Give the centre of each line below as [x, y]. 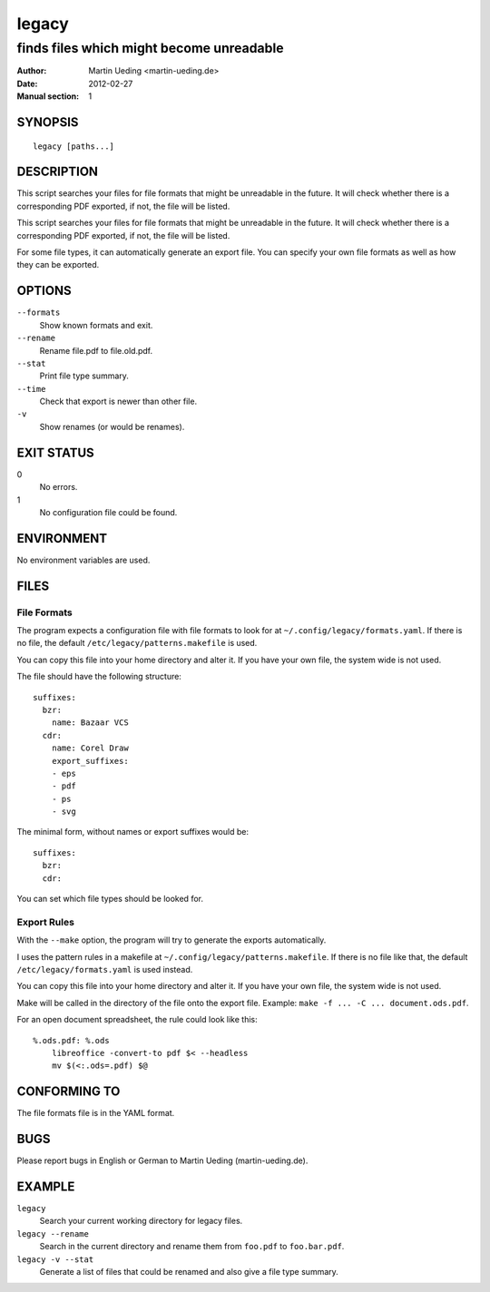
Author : [32, 71]
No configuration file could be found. [108, 512]
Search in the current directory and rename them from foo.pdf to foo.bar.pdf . [192, 1247]
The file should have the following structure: [99, 677]
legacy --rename [53, 1233]
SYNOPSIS [48, 122]
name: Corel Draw [90, 748]
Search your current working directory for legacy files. [141, 1221]
